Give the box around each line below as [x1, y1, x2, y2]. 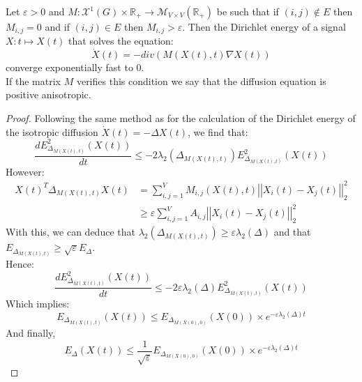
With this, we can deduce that [6, 224, 135, 239]
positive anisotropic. [6, 87, 91, 102]
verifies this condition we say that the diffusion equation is [76, 73, 326, 88]
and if [45, 20, 70, 33]
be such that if [216, 4, 279, 18]
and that [273, 224, 311, 239]
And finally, [6, 326, 56, 340]
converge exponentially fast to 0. [6, 60, 144, 75]
